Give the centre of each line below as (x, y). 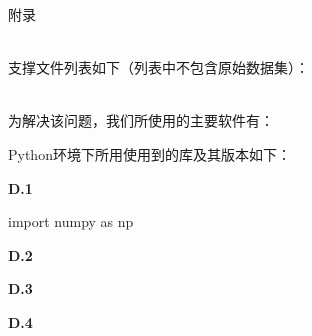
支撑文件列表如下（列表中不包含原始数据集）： (158, 67)
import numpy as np (71, 221)
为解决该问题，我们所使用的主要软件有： (141, 120)
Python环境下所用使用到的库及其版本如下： (149, 153)
